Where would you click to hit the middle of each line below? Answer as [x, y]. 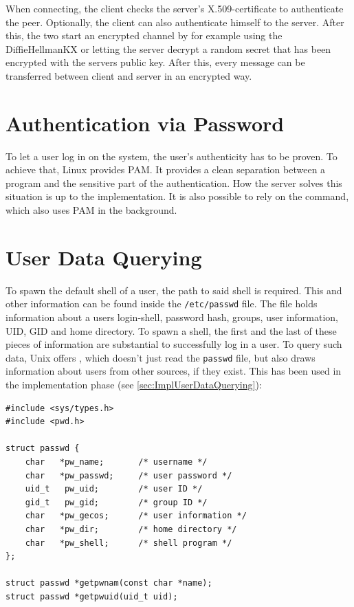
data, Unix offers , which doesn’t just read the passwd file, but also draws [161, 357]
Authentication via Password [145, 123]
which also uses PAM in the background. [91, 210]
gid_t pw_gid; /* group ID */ [116, 502]
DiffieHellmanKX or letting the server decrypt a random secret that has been [168, 48]
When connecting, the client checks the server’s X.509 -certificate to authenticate [175, 8]
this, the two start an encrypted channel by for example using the [144, 35]
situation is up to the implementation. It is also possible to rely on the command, [177, 196]
